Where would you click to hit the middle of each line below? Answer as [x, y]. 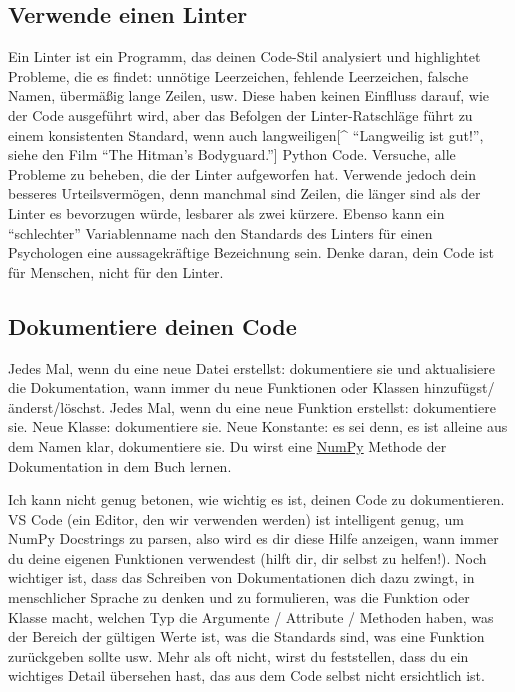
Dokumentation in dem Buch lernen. [120, 465]
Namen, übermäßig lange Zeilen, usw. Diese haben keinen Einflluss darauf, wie [249, 95]
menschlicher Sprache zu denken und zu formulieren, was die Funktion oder [239, 597]
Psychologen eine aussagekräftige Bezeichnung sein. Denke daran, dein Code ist [251, 252]
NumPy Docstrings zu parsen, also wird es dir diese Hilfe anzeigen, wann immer [253, 538]
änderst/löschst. [57, 406]
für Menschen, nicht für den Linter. [116, 271]
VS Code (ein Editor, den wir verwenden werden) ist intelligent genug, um [236, 518]
